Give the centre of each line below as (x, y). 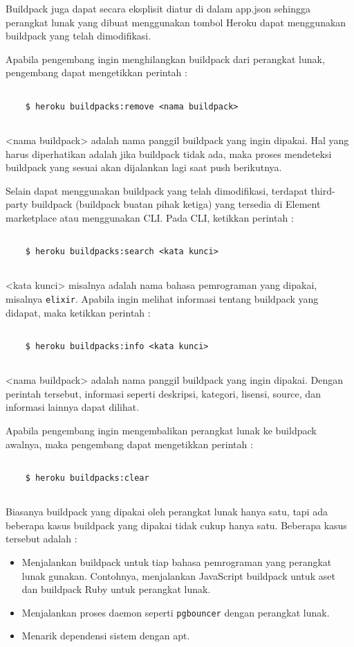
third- (323, 190)
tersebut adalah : (41, 539)
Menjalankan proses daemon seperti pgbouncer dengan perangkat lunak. (176, 612)
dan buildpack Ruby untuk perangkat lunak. (116, 589)
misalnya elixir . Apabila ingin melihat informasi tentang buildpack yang (162, 299)
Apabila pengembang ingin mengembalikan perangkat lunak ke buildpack (161, 431)
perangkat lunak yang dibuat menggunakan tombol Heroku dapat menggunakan (176, 22)
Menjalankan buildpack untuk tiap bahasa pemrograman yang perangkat (177, 562)
